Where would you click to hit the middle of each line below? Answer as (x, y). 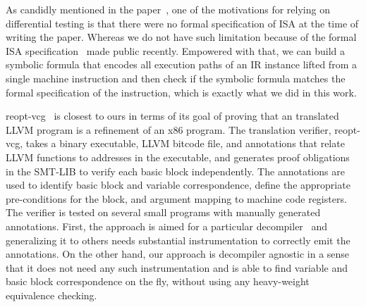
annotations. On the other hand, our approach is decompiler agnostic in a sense (178, 254)
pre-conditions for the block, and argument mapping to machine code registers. (176, 198)
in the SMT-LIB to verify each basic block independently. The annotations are (175, 171)
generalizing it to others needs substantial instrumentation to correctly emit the (178, 240)
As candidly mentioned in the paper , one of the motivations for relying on (168, 9)
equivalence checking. (51, 295)
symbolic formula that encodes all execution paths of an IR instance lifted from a (181, 64)
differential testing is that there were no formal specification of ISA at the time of (182, 23)
